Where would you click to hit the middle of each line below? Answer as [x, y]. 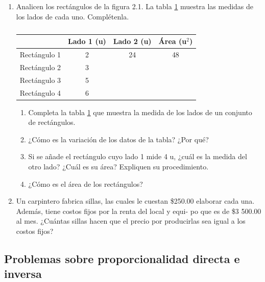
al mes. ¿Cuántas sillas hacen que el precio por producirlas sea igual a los [131, 221]
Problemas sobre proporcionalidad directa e [122, 258]
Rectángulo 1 [40, 55]
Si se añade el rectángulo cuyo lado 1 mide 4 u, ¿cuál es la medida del [138, 156]
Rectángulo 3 [40, 80]
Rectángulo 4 [40, 92]
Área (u [173, 41]
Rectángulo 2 [40, 67]
